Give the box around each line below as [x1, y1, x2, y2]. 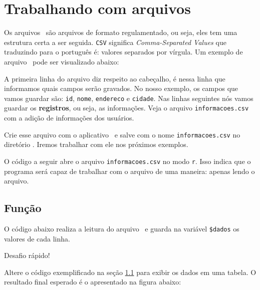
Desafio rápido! [4, 250, 50, 260]
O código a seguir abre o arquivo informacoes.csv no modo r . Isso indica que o [4, 155, 251, 166]
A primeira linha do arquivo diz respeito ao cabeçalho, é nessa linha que [4, 73, 225, 83]
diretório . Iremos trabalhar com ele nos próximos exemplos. [4, 139, 188, 149]
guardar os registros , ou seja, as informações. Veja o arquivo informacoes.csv [4, 102, 249, 113]
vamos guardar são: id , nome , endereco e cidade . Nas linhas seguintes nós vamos [4, 92, 253, 103]
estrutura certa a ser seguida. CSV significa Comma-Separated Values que [4, 36, 226, 47]
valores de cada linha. [4, 233, 70, 243]
